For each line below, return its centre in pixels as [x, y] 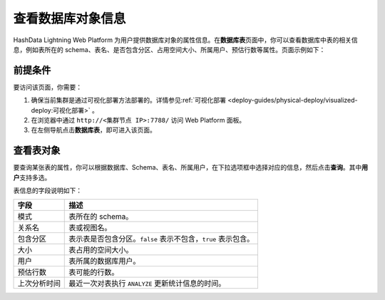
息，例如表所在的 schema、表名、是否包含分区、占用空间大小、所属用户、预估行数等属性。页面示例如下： [169, 49]
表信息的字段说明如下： [47, 191]
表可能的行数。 [94, 272]
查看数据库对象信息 [70, 19]
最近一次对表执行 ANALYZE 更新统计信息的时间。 [147, 284]
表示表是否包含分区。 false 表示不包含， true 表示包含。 [161, 239]
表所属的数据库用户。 [104, 262]
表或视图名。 [90, 228]
